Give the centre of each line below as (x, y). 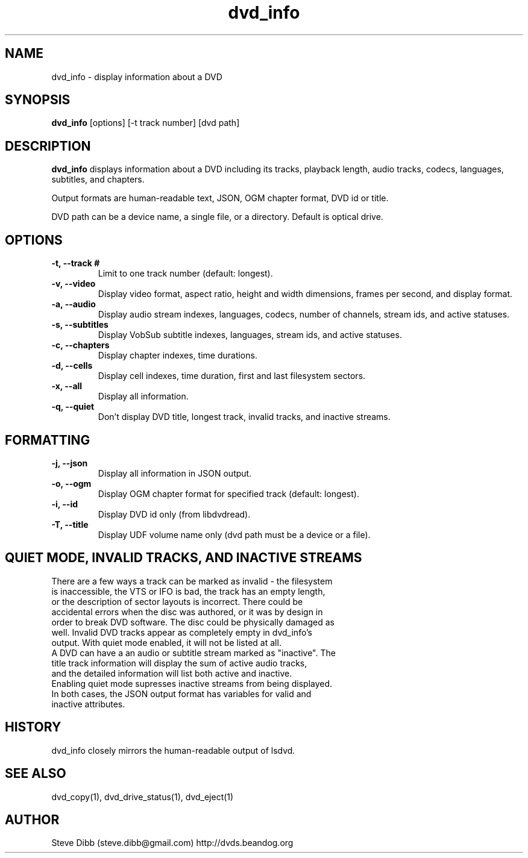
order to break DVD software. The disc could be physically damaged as (193, 622)
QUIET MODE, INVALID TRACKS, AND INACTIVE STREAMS (184, 558)
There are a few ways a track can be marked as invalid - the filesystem (192, 581)
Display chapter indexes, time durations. (178, 355)
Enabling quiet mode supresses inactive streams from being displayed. (192, 683)
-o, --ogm (71, 483)
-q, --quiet (73, 407)
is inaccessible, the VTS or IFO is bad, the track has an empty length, (188, 591)
